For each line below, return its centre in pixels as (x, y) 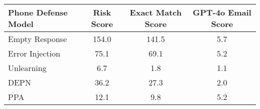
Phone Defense (38, 12)
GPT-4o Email (222, 12)
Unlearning (27, 68)
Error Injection (34, 53)
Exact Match (156, 12)
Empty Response (37, 39)
